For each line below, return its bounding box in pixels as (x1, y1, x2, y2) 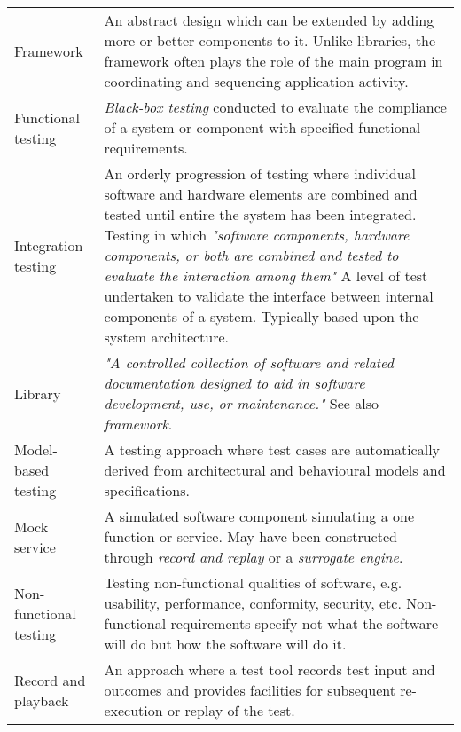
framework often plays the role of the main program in (104, 51, 443, 71)
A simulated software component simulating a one (104, 506, 414, 526)
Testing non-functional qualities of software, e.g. (104, 572, 402, 593)
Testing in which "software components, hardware (104, 224, 410, 245)
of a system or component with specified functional (104, 117, 421, 138)
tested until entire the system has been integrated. (104, 204, 417, 224)
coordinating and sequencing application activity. (104, 71, 409, 91)
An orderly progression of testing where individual (104, 163, 417, 184)
